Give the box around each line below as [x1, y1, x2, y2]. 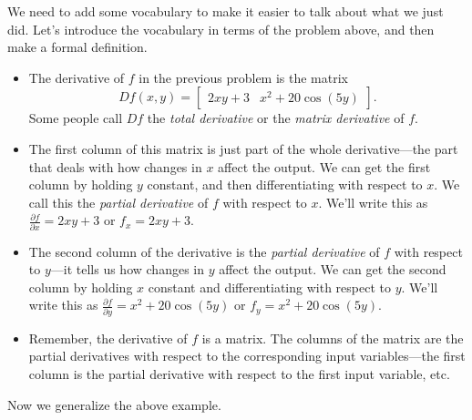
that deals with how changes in [28, 157, 202, 176]
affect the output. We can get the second [219, 260, 446, 279]
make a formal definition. [7, 37, 148, 56]
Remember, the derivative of [28, 328, 188, 347]
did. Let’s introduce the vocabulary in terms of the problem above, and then [7, 19, 435, 38]
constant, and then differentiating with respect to [147, 175, 423, 194]
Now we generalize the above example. [7, 394, 221, 414]
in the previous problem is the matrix [139, 67, 348, 87]
